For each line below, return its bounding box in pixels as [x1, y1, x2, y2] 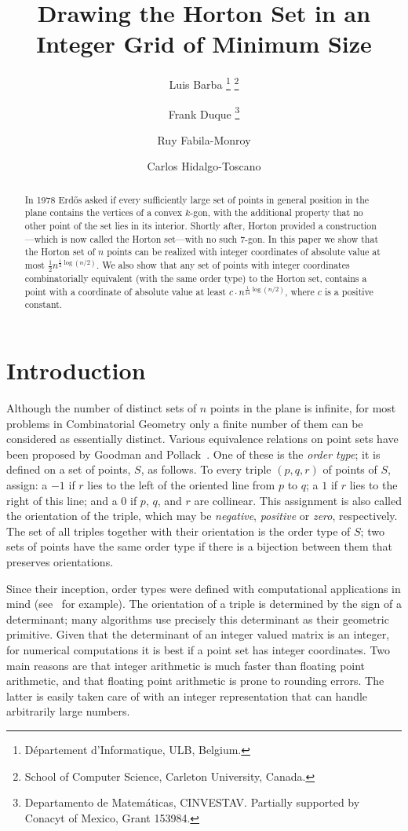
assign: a [6, 477, 48, 493]
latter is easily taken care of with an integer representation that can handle [6, 687, 368, 704]
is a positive [324, 284, 373, 298]
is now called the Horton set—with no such [60, 232, 238, 245]
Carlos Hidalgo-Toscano [147, 158, 261, 174]
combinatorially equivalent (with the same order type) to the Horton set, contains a [24, 272, 367, 285]
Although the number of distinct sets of [6, 400, 197, 416]
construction [326, 219, 377, 232]
